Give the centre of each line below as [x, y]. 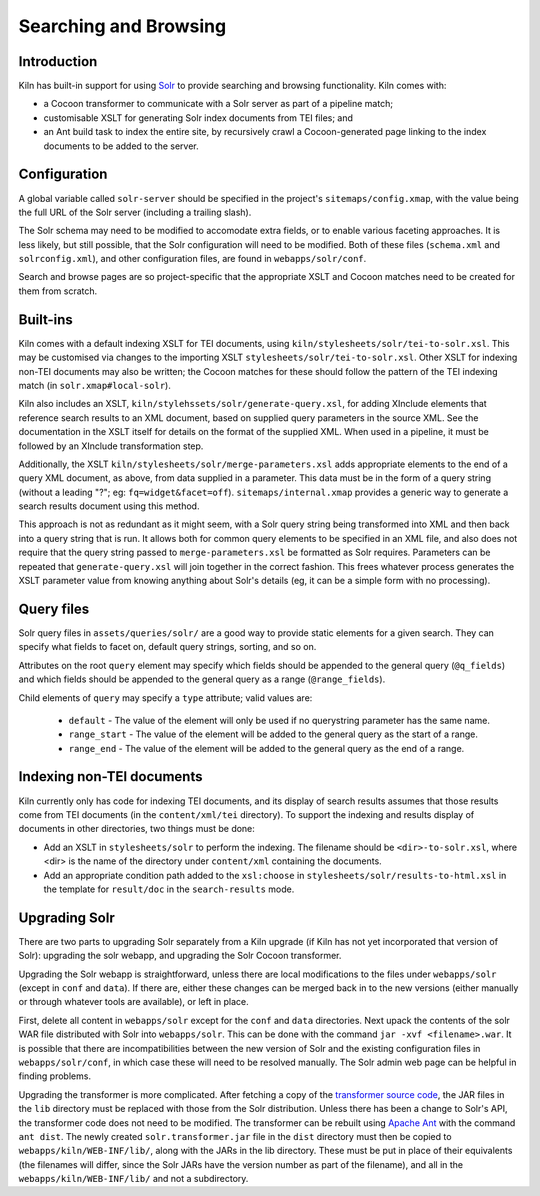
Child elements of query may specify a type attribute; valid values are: [165, 697]
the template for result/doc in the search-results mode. [169, 889]
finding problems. [55, 1076]
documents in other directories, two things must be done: [136, 829]
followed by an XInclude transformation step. [111, 446]
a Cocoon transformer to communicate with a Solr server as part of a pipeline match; [218, 104]
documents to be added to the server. [121, 146]
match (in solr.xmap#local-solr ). [95, 385]
